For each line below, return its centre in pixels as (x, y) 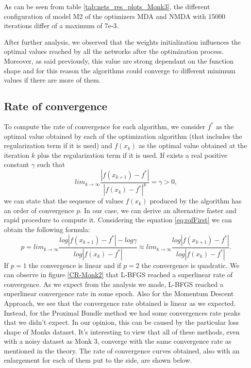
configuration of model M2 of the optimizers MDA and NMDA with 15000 (115, 16)
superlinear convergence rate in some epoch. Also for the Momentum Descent (119, 293)
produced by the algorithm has (196, 201)
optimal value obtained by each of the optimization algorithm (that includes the (123, 136)
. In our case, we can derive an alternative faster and (158, 210)
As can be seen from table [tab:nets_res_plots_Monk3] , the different (107, 6)
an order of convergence (39, 210)
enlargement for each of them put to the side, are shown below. (98, 360)
